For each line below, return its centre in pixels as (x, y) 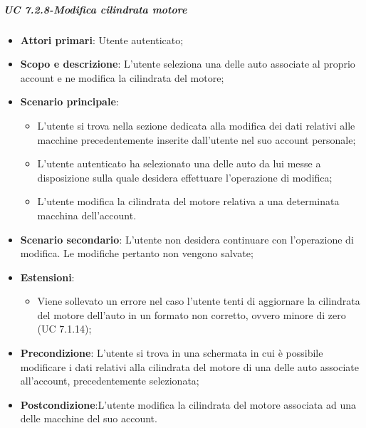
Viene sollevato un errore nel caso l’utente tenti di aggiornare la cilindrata (199, 301)
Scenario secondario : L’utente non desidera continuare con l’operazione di (187, 239)
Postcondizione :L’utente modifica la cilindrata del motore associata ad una (188, 404)
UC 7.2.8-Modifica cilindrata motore (95, 9)
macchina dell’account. (87, 215)
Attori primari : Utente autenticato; (102, 40)
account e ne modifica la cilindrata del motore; (122, 77)
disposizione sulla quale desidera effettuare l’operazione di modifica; (185, 177)
